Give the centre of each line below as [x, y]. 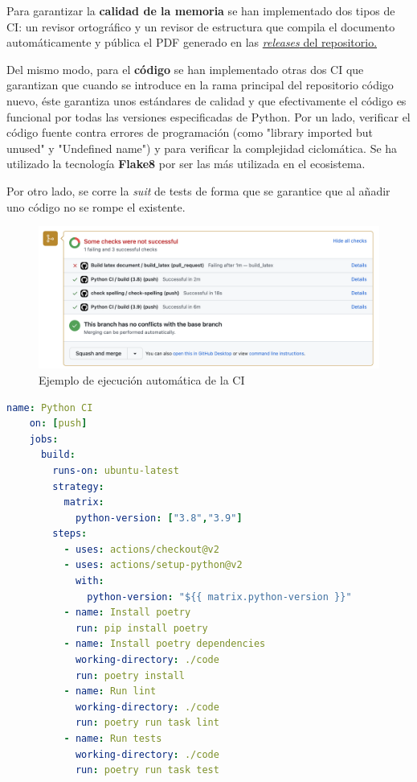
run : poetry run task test [147, 770]
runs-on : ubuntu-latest [116, 470]
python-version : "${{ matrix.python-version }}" [219, 597]
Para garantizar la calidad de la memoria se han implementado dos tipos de [201, 10]
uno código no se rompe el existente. [96, 206]
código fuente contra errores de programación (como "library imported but [190, 132]
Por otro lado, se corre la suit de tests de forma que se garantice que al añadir [198, 190]
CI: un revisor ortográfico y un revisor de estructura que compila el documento [201, 26]
